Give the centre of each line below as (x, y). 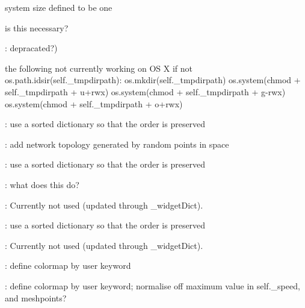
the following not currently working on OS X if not (99, 68)
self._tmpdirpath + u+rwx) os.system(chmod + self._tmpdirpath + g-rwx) (145, 91)
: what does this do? (42, 184)
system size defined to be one (59, 7)
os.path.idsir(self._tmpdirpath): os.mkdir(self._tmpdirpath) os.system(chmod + (153, 80)
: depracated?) (31, 48)
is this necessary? (37, 27)
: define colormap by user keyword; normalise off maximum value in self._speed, (152, 285)
